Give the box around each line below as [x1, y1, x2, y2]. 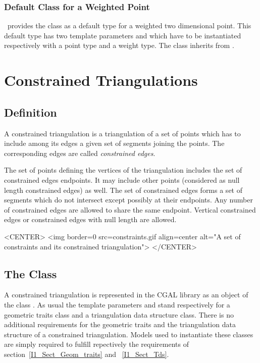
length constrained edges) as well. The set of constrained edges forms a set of [4, 184, 242, 195]
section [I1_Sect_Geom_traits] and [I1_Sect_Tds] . [4, 348, 169, 359]
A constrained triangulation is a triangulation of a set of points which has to [4, 128, 241, 138]
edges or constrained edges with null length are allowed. [4, 214, 177, 225]
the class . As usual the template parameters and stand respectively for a [4, 299, 230, 309]
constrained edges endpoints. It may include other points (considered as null [4, 174, 240, 185]
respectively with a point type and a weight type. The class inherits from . [4, 40, 234, 50]
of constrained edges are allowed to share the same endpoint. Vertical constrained [4, 204, 256, 215]
